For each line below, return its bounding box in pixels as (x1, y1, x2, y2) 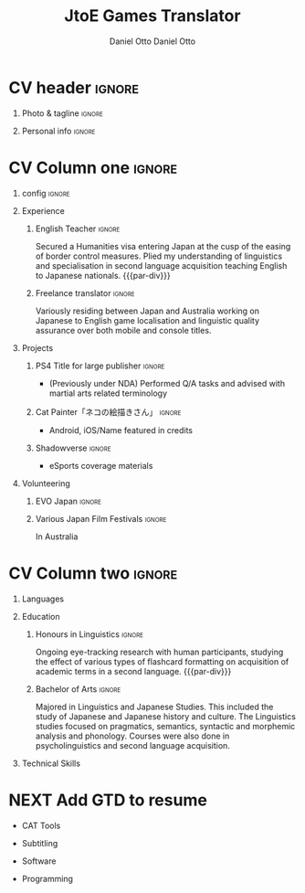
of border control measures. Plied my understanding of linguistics (35, 250, 283, 261)
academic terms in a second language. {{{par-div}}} (35, 665, 232, 676)
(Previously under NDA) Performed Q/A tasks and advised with (48, 377, 285, 388)
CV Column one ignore (8, 157, 178, 178)
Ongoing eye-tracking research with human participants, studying (35, 646, 284, 657)
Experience (21, 205, 65, 216)
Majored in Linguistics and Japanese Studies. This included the (35, 701, 274, 712)
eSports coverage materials (48, 460, 153, 471)
